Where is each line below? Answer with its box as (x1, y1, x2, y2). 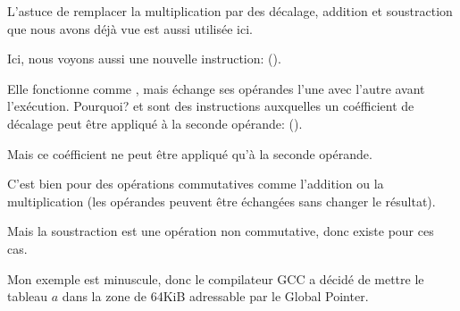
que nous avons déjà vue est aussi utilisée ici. (7, 19, 253, 38)
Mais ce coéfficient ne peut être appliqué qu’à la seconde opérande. (7, 144, 372, 163)
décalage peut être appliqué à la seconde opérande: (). (7, 113, 303, 132)
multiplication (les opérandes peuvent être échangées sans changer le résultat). (7, 191, 436, 210)
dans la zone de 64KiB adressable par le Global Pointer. (62, 287, 369, 306)
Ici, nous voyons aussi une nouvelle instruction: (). (7, 49, 281, 68)
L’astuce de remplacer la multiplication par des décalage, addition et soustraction (7, 2, 453, 20)
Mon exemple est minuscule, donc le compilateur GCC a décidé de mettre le (7, 269, 424, 288)
